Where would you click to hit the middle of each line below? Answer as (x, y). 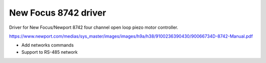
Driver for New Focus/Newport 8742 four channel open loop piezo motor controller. (94, 27)
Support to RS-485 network (50, 52)
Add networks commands (48, 45)
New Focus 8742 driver (58, 13)
